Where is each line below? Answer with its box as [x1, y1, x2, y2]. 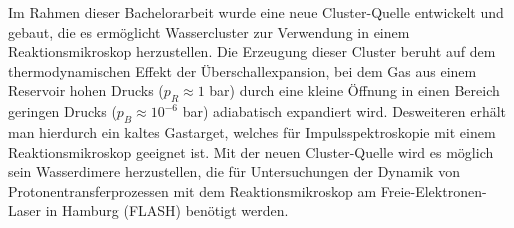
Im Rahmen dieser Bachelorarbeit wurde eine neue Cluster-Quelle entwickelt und [8, 2, 504, 22]
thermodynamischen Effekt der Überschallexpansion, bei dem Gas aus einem [8, 60, 477, 81]
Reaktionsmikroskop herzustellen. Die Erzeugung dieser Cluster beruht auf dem [8, 41, 496, 62]
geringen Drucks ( [8, 101, 117, 122]
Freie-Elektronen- [380, 180, 487, 201]
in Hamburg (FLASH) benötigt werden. [45, 200, 289, 221]
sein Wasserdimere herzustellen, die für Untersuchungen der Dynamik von [8, 161, 460, 182]
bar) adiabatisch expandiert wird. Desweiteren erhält [182, 101, 507, 122]
